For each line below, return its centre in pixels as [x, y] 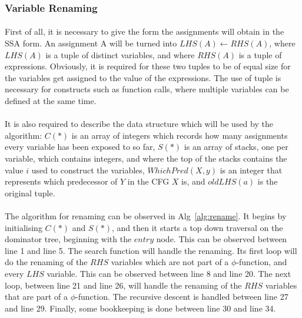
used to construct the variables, [88, 170]
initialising [24, 227]
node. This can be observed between [222, 239]
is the [268, 181]
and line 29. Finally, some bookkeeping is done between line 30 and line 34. [140, 308]
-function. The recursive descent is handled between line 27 [182, 297]
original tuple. [30, 193]
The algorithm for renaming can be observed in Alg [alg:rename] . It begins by [146, 215]
